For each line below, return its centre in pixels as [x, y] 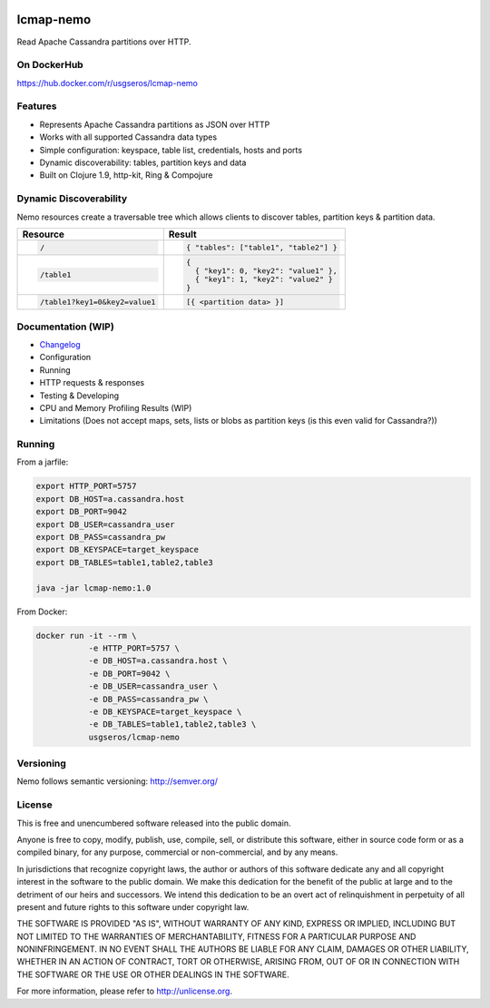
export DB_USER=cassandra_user [106, 524]
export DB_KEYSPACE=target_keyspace [118, 550]
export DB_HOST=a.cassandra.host [110, 499]
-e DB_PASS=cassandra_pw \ [148, 699]
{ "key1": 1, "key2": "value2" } [264, 279]
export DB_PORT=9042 [81, 512]
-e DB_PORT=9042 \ [129, 673]
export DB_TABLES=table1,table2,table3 [124, 562]
